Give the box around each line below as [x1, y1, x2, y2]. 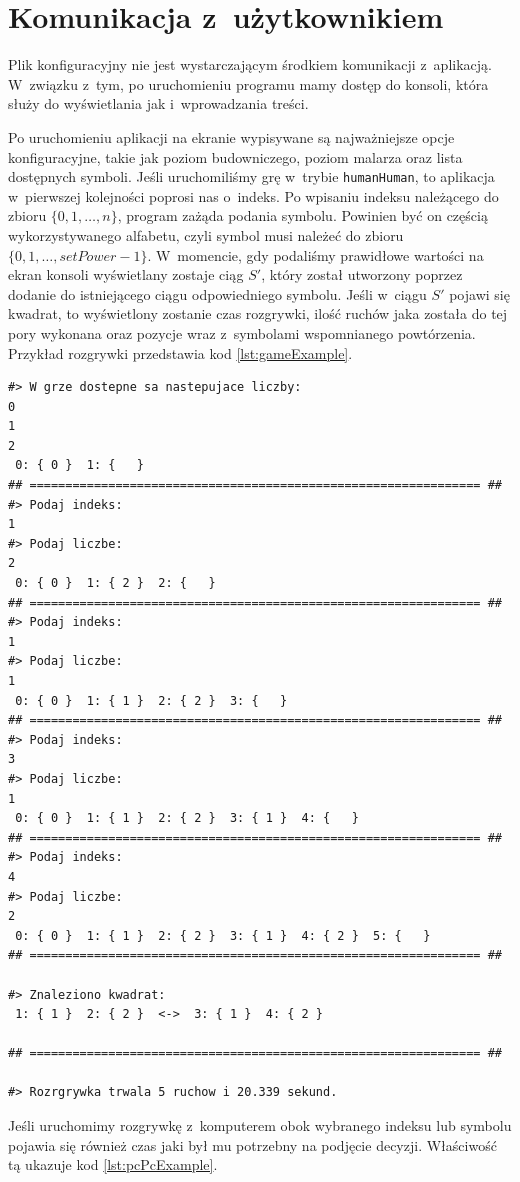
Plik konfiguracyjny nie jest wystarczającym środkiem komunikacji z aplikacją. [8, 54, 492, 75]
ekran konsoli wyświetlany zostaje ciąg [8, 264, 244, 285]
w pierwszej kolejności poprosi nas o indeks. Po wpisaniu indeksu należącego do [8, 185, 499, 206]
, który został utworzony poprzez [261, 264, 463, 285]
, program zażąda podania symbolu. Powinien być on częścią [117, 205, 488, 226]
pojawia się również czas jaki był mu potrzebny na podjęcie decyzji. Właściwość [8, 1134, 497, 1155]
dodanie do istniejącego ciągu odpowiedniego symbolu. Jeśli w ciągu [8, 283, 427, 304]
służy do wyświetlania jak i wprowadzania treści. [8, 93, 309, 114]
